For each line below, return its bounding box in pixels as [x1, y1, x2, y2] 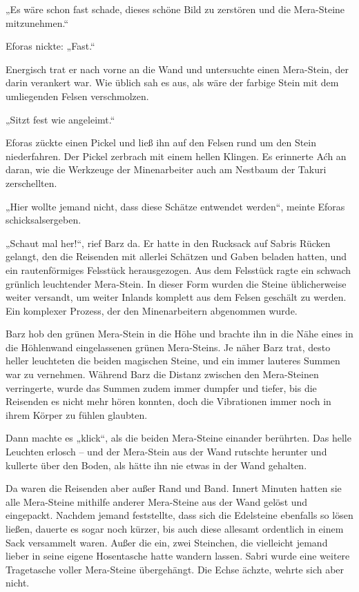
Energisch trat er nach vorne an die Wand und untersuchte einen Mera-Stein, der [6, 61, 349, 76]
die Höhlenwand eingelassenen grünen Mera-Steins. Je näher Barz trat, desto [6, 339, 331, 354]
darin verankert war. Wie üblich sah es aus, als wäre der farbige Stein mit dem [6, 75, 339, 90]
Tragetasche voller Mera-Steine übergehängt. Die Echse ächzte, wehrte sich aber [6, 562, 345, 576]
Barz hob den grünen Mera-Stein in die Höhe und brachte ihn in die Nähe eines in [6, 326, 353, 341]
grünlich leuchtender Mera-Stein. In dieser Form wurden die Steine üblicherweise [6, 276, 347, 290]
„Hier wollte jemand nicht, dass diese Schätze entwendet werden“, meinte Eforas [6, 199, 345, 213]
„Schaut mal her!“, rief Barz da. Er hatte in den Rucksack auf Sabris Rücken [6, 235, 331, 250]
